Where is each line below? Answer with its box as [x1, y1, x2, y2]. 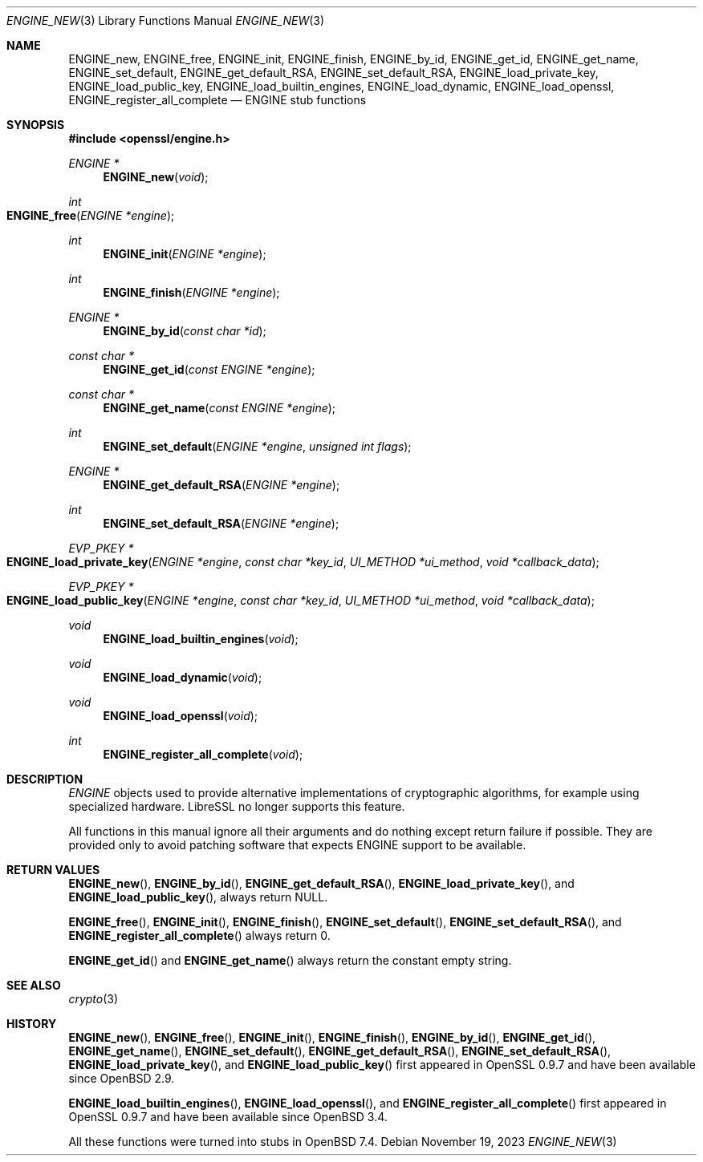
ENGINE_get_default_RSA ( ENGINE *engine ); [103, 478, 340, 492]
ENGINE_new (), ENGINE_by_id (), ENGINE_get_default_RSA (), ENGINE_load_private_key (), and [68, 877, 575, 890]
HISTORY [6, 1017, 57, 1030]
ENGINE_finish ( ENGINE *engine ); [103, 285, 280, 299]
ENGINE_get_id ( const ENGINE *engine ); [103, 362, 315, 376]
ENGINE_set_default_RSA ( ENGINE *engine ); [103, 516, 339, 530]
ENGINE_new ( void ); [103, 170, 209, 184]
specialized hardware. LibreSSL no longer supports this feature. [68, 800, 405, 813]
